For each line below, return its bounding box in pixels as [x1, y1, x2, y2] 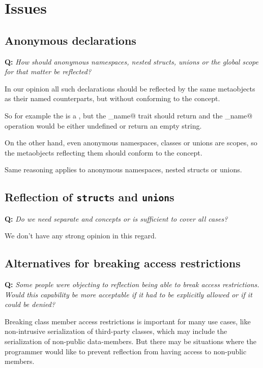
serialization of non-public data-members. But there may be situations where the [5, 336, 256, 347]
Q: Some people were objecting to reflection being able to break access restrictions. [5, 279, 259, 290]
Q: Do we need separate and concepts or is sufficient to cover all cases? [5, 213, 228, 224]
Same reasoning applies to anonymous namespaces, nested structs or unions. [5, 164, 242, 175]
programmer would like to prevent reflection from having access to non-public [5, 346, 247, 356]
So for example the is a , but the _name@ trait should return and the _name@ [5, 110, 253, 120]
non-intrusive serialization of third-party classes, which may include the [5, 326, 227, 336]
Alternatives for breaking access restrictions [5, 255, 241, 271]
